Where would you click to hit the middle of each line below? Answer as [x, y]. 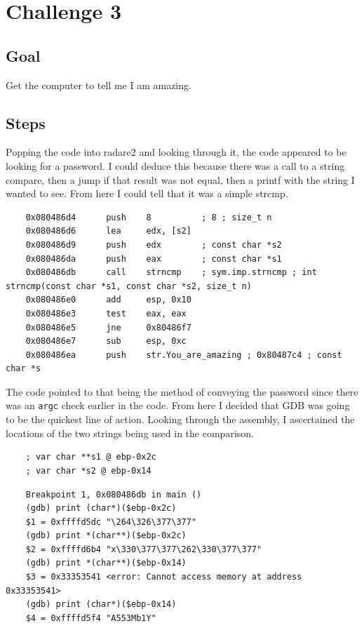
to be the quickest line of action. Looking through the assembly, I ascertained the [180, 419]
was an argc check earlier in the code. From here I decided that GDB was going [178, 405]
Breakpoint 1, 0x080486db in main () [114, 494]
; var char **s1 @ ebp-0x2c [91, 457]
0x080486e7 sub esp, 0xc [106, 341]
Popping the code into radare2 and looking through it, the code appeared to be [176, 152]
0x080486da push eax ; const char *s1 [154, 259]
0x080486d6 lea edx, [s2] [108, 231]
